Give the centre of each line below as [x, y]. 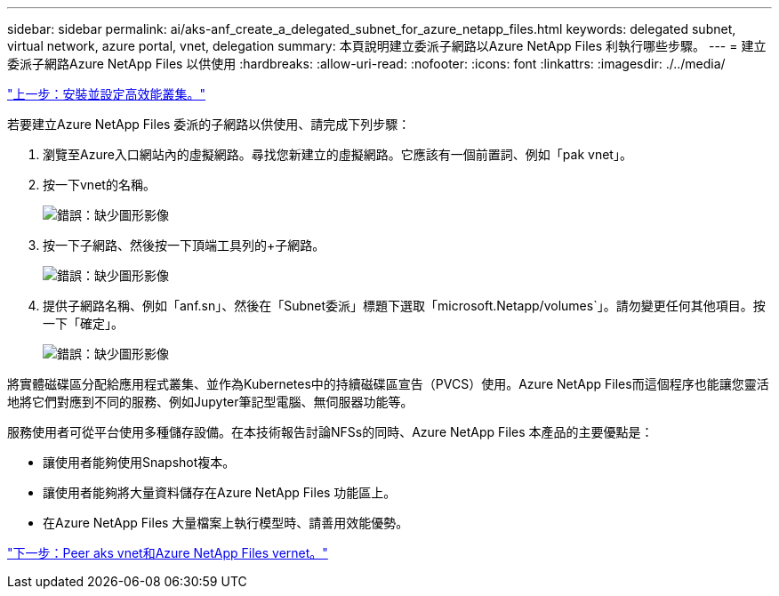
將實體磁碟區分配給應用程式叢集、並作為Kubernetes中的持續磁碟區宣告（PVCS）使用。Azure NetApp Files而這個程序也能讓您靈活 [388, 384]
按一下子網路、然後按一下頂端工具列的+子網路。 [184, 245]
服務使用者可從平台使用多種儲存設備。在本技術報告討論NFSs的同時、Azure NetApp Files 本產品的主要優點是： [330, 432]
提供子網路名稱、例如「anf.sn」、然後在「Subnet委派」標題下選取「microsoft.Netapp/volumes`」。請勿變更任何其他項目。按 [404, 306]
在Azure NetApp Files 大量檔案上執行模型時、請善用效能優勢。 [226, 523]
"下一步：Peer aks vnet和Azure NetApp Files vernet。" [168, 553]
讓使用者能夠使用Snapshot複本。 [139, 462]
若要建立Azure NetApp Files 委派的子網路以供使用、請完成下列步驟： [209, 124]
